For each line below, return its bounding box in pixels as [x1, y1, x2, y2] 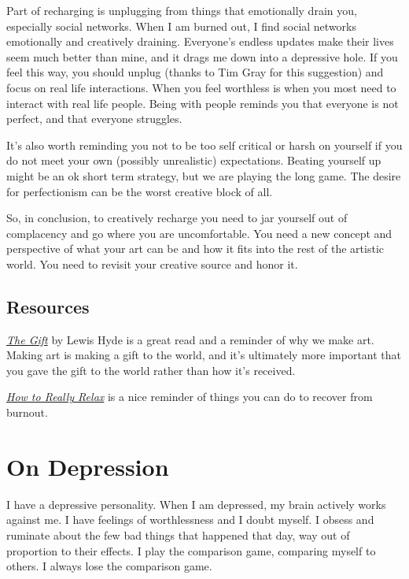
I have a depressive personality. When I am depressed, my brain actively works [6, 495, 386, 512]
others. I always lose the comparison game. [6, 558, 212, 574]
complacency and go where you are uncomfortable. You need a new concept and [6, 225, 392, 241]
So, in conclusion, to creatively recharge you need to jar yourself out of [6, 210, 348, 226]
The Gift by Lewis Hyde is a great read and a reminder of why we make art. [6, 331, 374, 347]
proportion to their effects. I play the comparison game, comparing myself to [6, 542, 376, 559]
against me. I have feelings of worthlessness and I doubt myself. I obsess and [6, 511, 374, 528]
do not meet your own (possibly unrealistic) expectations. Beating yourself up [6, 152, 381, 169]
